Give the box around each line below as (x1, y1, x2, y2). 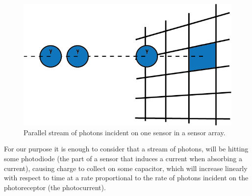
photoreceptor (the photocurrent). (4, 182, 106, 192)
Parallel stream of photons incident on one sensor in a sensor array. (24, 127, 226, 137)
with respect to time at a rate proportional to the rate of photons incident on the (4, 172, 249, 183)
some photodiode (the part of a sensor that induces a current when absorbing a (4, 153, 242, 164)
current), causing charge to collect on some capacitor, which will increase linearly (4, 163, 248, 173)
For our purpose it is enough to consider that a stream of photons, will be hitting (4, 144, 249, 154)
